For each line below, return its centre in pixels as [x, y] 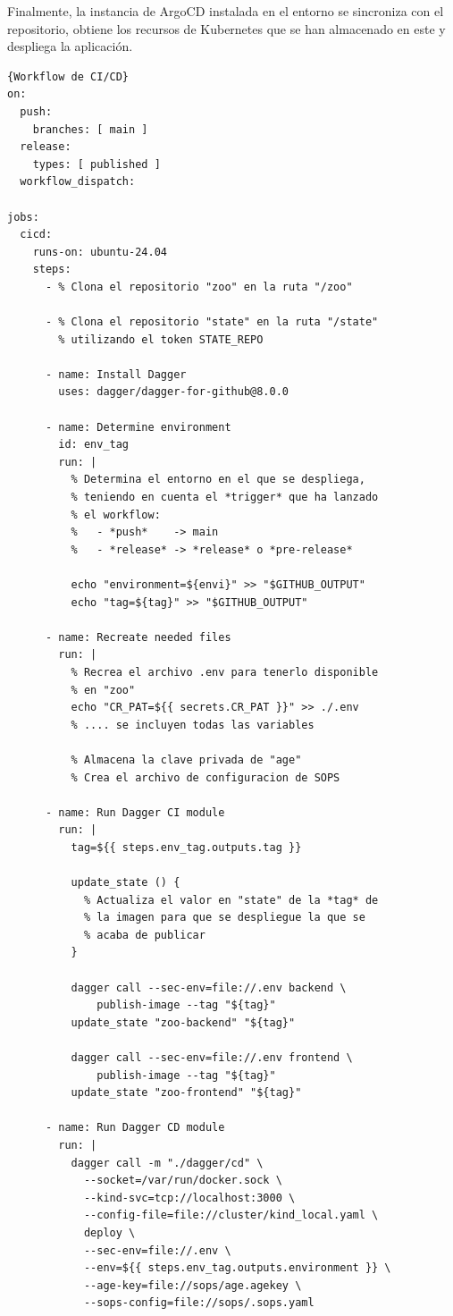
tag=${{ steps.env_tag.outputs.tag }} [186, 847]
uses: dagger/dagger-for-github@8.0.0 [173, 392]
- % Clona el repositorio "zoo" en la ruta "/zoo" [199, 287]
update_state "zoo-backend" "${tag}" [183, 1022]
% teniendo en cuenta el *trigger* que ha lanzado [225, 498]
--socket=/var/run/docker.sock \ [183, 1181]
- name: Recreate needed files [138, 637]
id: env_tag [94, 445]
